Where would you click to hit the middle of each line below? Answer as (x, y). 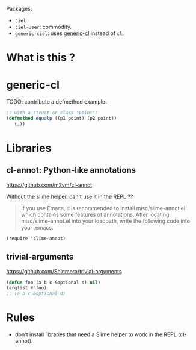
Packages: (19, 9)
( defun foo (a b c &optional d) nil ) (54, 283)
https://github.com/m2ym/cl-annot (49, 185)
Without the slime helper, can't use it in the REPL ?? (70, 196)
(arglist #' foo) (26, 288)
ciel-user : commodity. (43, 27)
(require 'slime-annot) (36, 238)
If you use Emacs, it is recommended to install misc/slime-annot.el (103, 208)
